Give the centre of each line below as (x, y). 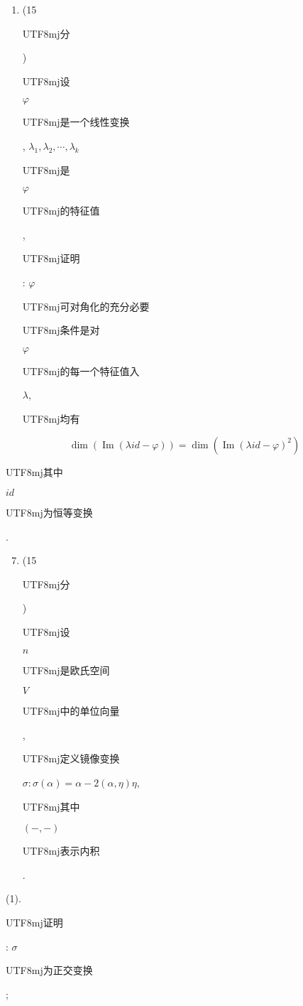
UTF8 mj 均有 (51, 418)
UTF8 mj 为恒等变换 (49, 513)
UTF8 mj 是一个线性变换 (76, 122)
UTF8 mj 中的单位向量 (71, 711)
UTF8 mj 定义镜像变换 (71, 758)
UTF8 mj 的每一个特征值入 (81, 371)
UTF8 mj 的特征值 (61, 211)
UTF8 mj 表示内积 (61, 851)
